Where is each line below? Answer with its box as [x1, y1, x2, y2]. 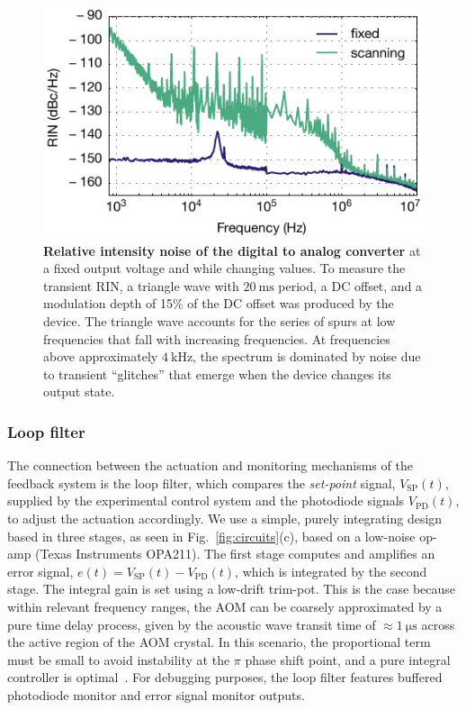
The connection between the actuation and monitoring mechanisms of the [7, 456, 413, 475]
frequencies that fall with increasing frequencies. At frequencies [43, 329, 390, 348]
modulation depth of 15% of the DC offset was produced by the [43, 294, 394, 313]
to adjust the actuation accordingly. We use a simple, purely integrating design [7, 508, 443, 527]
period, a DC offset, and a [278, 276, 423, 295]
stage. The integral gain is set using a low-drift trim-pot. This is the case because [7, 579, 456, 598]
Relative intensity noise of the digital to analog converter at [43, 241, 421, 259]
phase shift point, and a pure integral [245, 650, 451, 669]
